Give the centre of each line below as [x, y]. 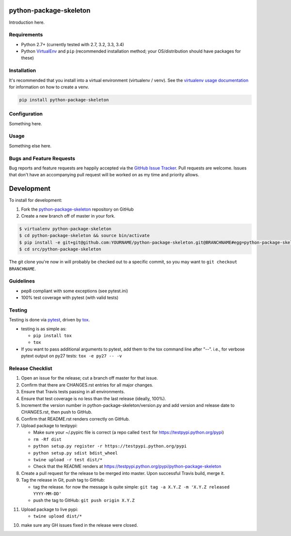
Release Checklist [31, 368]
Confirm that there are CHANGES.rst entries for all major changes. [87, 385]
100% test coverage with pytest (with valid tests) [70, 298]
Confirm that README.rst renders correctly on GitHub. [75, 419]
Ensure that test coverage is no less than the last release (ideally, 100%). [94, 399]
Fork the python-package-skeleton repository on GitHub [77, 209]
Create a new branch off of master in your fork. [68, 216]
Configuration [26, 114]
